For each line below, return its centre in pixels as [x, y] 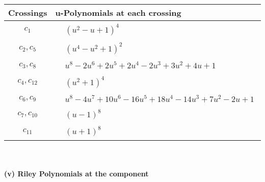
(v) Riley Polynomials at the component [76, 173]
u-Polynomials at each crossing [118, 12]
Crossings [28, 12]
